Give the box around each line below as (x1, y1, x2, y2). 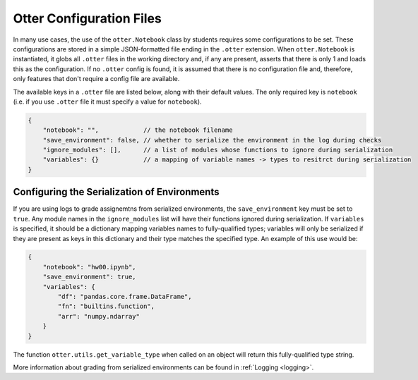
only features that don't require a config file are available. (13, 75, 180, 83)
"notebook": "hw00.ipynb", (42, 263, 137, 271)
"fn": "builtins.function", (57, 302, 155, 310)
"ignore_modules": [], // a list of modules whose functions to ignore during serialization (42, 146, 393, 154)
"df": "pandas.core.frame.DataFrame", (57, 293, 192, 301)
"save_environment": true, (42, 273, 137, 281)
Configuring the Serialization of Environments (13, 186, 220, 198)
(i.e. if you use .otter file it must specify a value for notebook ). (13, 97, 202, 106)
